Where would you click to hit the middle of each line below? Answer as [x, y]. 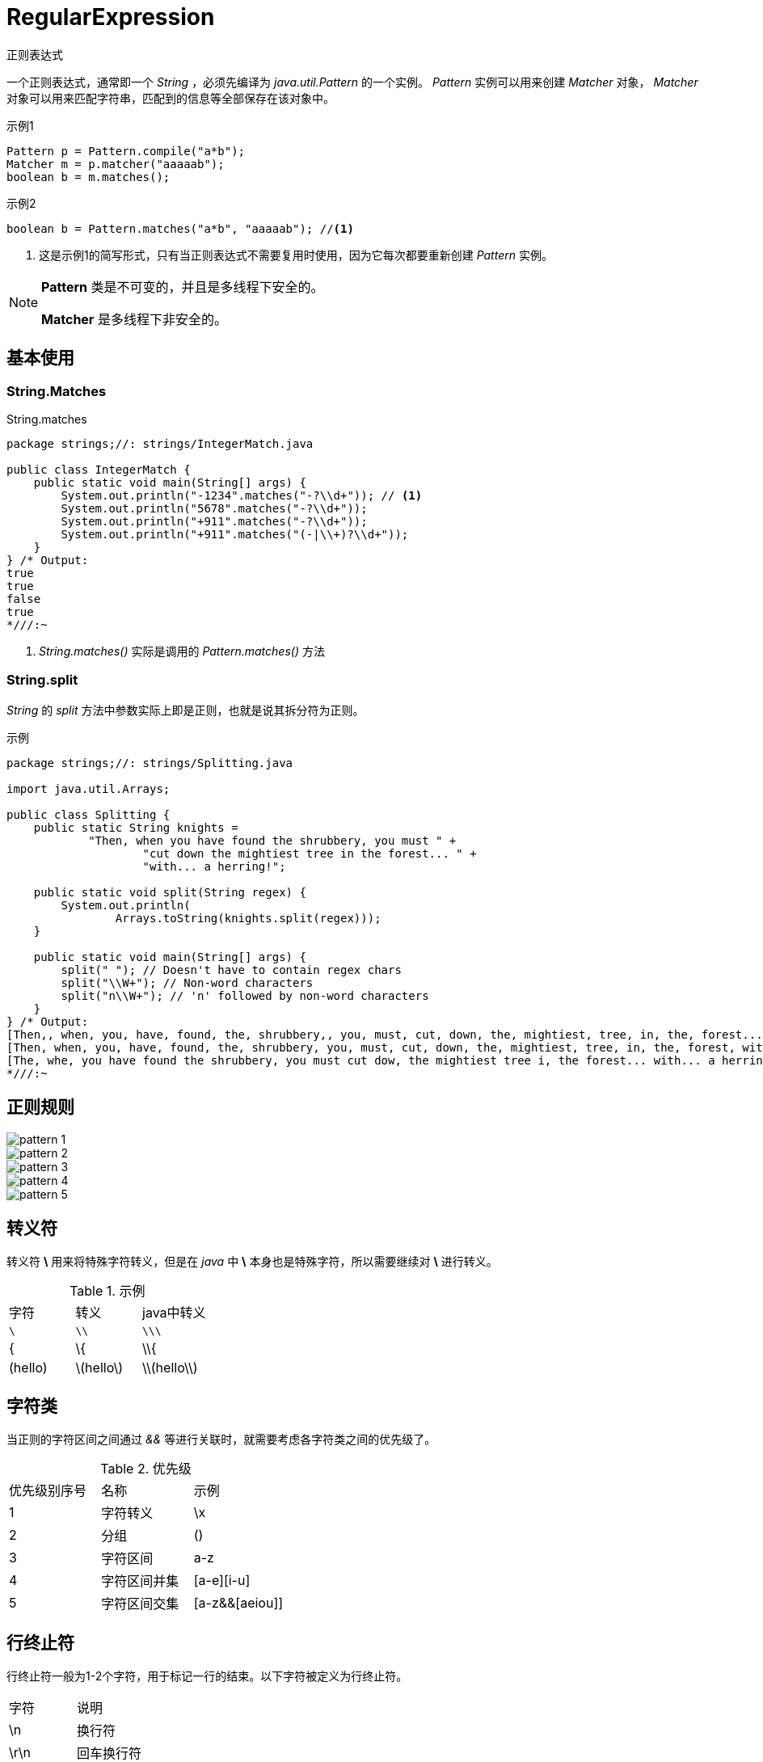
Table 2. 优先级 [146, 1469]
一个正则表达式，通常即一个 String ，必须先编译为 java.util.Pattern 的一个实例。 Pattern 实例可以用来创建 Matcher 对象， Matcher [352, 82]
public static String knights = [136, 827]
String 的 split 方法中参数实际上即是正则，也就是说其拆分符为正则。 [185, 710]
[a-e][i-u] [222, 1581]
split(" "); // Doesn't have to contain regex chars [231, 970]
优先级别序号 [48, 1491]
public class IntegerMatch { [99, 469]
